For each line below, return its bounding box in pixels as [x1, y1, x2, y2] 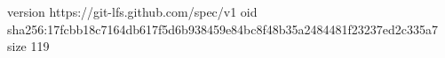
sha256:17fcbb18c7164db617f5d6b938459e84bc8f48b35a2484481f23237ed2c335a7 [7, 19, 439, 38]
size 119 [7, 37, 50, 55]
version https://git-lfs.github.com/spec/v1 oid [7, 3, 258, 20]
